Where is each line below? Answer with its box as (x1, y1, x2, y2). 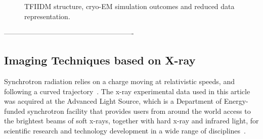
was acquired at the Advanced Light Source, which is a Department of (4, 96, 222, 106)
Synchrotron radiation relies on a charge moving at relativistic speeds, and (4, 76, 235, 86)
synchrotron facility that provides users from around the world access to (27, 105, 251, 116)
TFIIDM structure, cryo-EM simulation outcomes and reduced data (24, 1, 235, 11)
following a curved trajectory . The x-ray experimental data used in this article (4, 86, 250, 96)
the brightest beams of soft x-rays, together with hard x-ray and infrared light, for (4, 115, 259, 126)
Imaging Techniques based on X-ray (4, 52, 196, 68)
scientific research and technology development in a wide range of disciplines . (4, 125, 246, 135)
